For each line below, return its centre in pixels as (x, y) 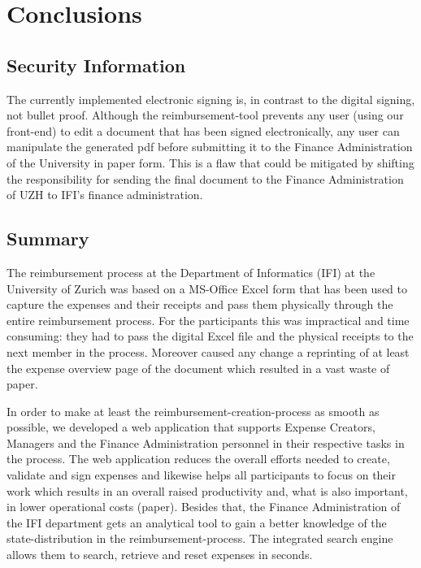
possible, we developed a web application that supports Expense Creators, (191, 427)
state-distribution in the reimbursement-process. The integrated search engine (200, 538)
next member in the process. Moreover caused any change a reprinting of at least (208, 351)
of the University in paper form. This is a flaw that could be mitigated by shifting (210, 162)
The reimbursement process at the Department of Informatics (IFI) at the (191, 272)
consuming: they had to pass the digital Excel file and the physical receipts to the (210, 336)
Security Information (96, 65)
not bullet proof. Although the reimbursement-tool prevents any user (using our (205, 115)
